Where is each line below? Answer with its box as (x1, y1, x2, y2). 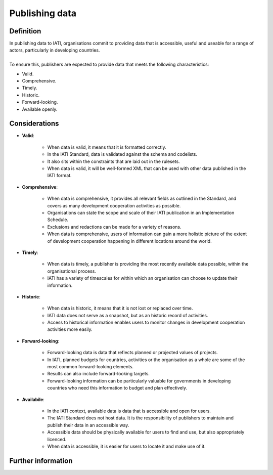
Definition (9, 27, 41, 35)
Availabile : (22, 396, 45, 402)
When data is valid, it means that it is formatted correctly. (47, 144, 166, 150)
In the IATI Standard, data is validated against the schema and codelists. (47, 151, 197, 157)
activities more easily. (47, 326, 93, 332)
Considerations (9, 119, 59, 128)
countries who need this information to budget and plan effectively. (47, 385, 187, 391)
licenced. (47, 436, 67, 442)
